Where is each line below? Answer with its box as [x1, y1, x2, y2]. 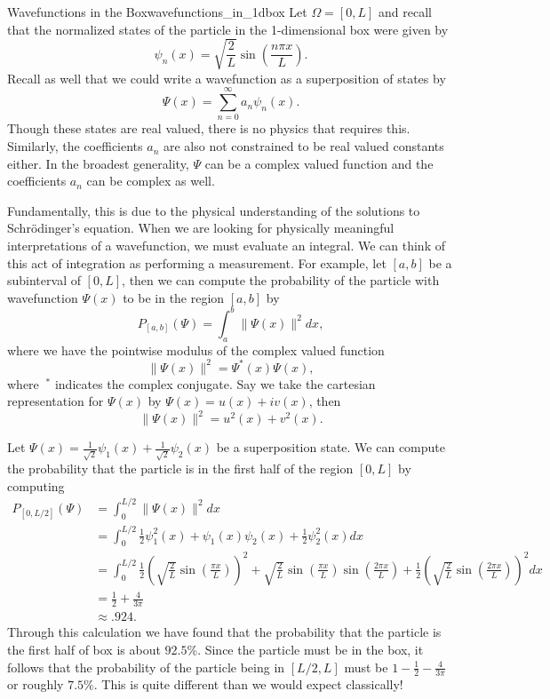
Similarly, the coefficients [7, 137, 143, 155]
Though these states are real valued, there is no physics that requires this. [7, 119, 411, 138]
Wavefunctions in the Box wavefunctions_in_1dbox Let [7, 3, 307, 20]
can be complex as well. [86, 171, 215, 190]
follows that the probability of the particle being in [7, 657, 285, 676]
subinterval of [7, 271, 81, 290]
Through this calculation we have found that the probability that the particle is [7, 623, 442, 641]
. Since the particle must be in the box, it [197, 639, 424, 658]
